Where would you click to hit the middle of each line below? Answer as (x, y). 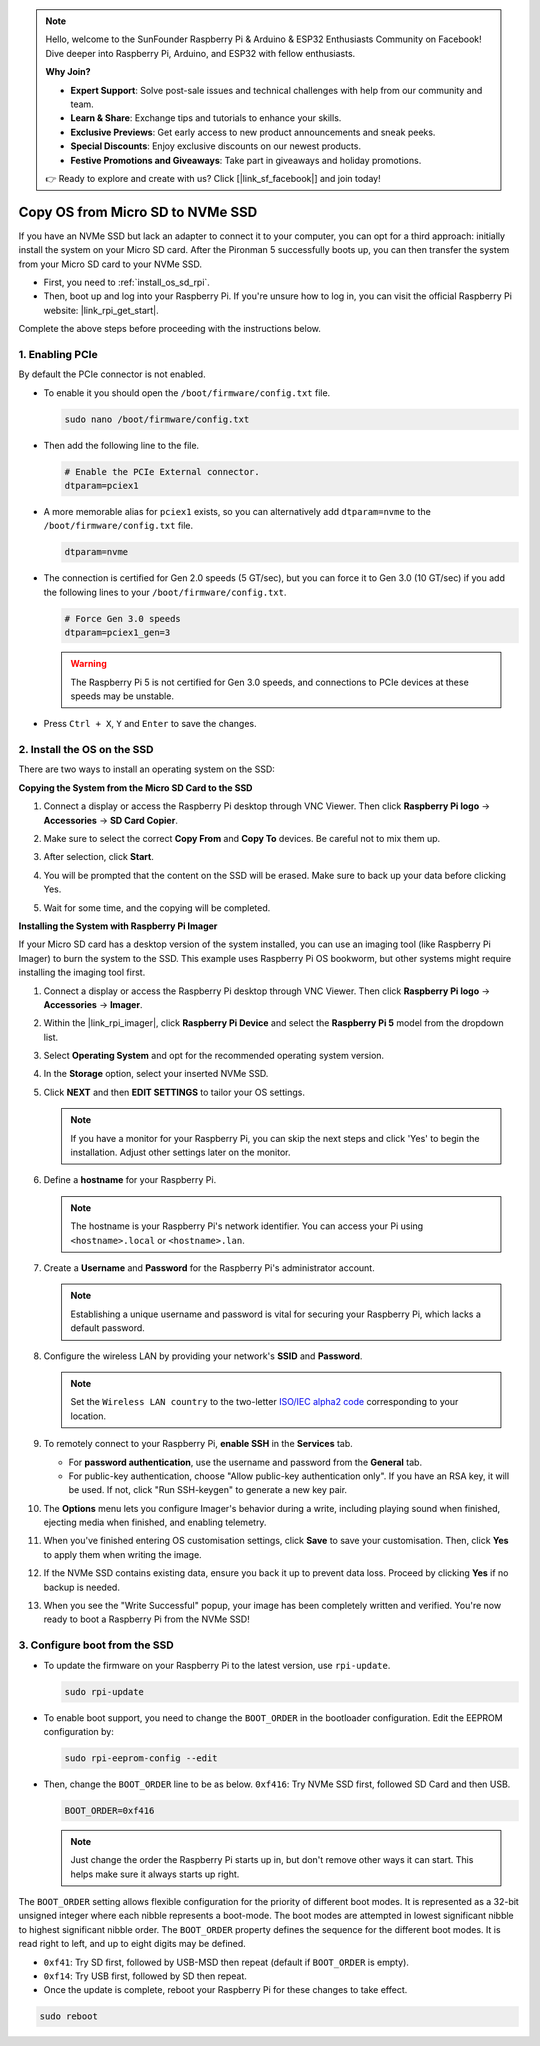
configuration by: (79, 1731)
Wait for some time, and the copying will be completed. (157, 907)
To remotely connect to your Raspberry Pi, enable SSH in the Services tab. (198, 1444)
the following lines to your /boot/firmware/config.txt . (165, 592)
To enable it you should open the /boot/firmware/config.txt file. (187, 392)
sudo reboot (69, 2016)
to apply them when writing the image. (122, 1554)
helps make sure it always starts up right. (155, 1874)
